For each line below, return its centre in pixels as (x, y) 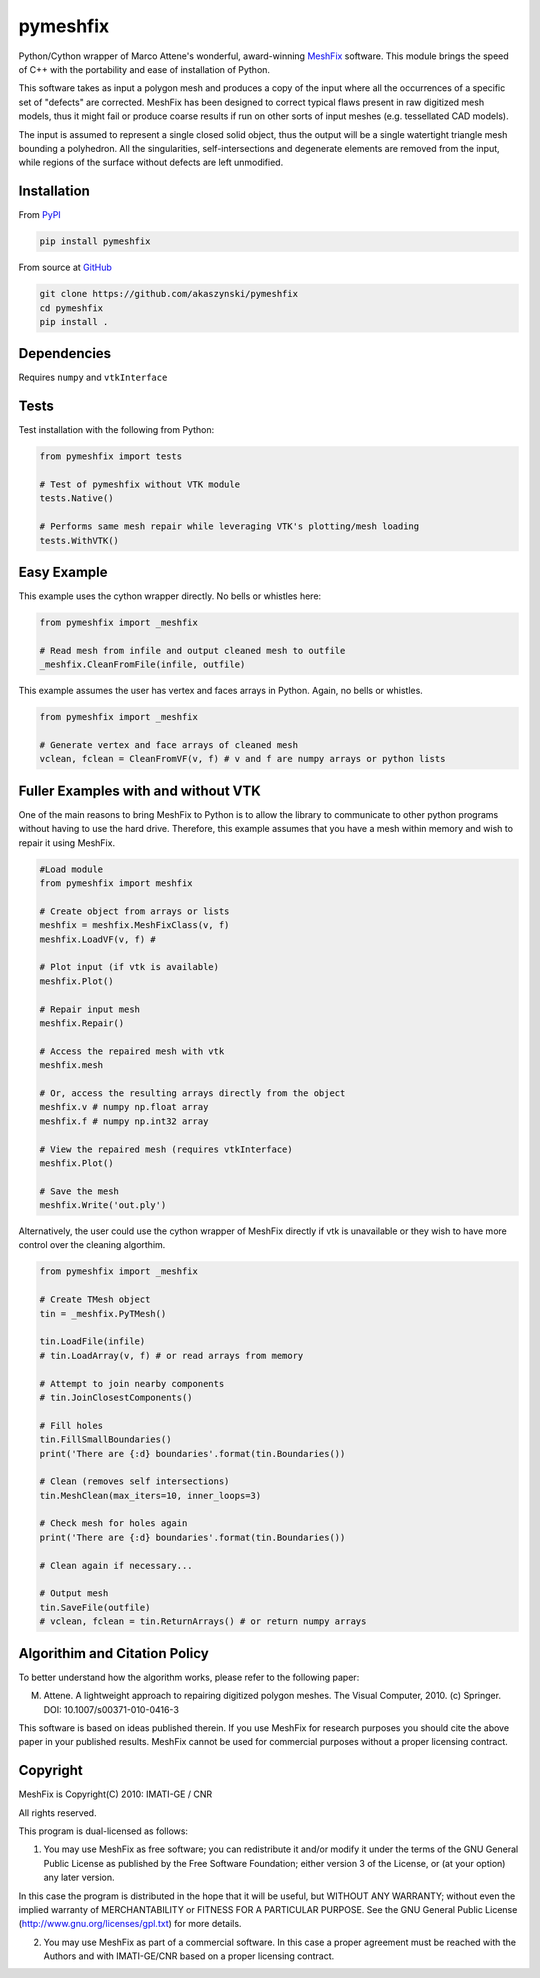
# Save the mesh (79, 1191)
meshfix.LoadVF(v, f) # (98, 939)
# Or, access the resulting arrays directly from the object (192, 1093)
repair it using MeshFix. (66, 842)
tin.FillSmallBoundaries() (105, 1439)
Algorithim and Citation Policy (113, 1653)
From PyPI (40, 215)
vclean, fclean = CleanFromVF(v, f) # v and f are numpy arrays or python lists (242, 759)
